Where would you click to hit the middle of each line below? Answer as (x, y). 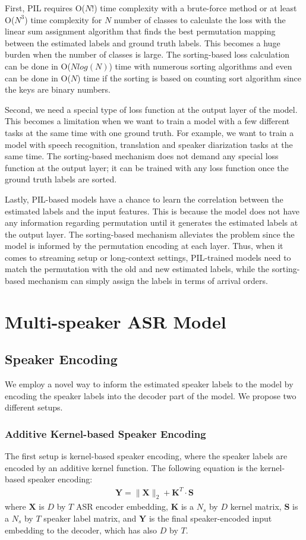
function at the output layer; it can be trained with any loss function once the (147, 167)
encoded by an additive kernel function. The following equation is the (131, 467)
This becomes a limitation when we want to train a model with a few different (147, 121)
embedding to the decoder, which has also (81, 530)
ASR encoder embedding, (122, 506)
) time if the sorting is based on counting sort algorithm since (190, 78)
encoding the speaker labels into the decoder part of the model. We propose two (151, 395)
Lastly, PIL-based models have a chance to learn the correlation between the (144, 199)
